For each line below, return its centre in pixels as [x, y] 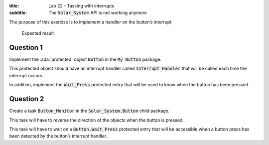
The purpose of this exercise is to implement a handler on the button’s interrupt [90, 22]
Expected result [38, 33]
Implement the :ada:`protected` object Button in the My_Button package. [85, 59]
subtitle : [18, 13]
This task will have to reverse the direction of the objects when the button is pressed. [96, 120]
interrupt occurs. [26, 75]
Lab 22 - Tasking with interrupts [81, 6]
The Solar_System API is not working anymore [98, 13]
